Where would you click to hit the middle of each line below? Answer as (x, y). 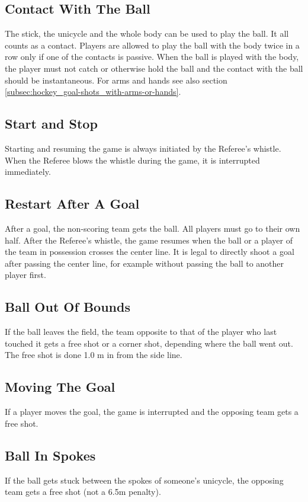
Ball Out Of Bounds (68, 307)
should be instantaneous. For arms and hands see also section (116, 80)
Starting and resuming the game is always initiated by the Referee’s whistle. (143, 148)
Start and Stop (51, 124)
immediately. (28, 172)
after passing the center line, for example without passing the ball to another (145, 263)
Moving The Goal (60, 387)
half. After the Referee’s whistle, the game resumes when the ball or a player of (149, 240)
